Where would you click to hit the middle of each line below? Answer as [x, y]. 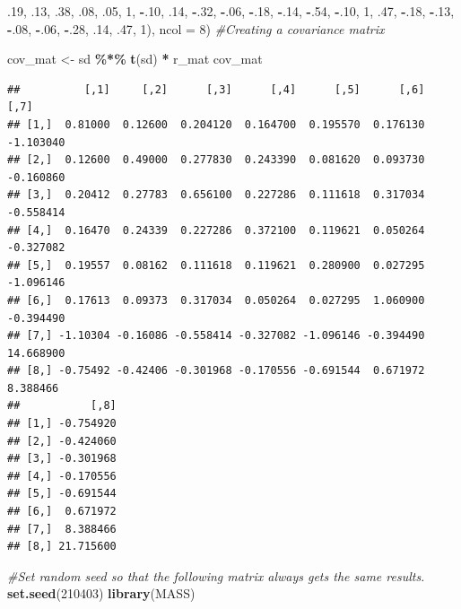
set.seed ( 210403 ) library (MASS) [101, 593]
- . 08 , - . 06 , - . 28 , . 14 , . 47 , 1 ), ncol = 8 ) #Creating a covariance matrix [196, 28]
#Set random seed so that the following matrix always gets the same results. [216, 575]
